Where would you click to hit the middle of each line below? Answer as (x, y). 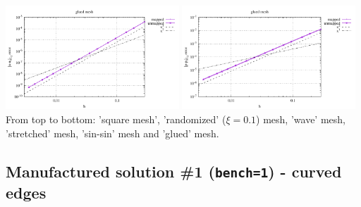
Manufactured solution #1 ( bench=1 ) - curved (174, 171)
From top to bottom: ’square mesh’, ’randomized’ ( (116, 119)
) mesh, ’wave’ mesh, (301, 119)
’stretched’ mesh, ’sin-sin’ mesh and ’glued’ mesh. (112, 133)
